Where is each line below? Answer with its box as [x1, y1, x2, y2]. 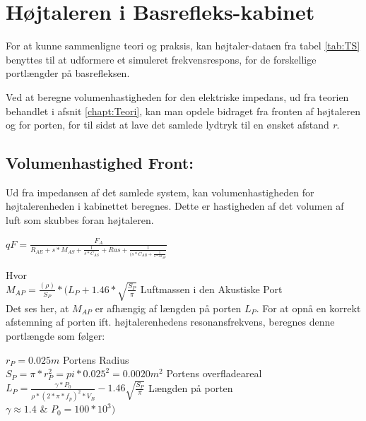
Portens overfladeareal [166, 366, 262, 381]
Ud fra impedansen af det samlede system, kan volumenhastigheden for [6, 184, 314, 199]
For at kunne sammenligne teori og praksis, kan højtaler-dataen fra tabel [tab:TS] [6, 38, 360, 53]
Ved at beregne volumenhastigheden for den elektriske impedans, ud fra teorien [6, 89, 349, 104]
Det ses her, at [6, 300, 69, 315]
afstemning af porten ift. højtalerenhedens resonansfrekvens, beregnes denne [6, 314, 335, 329]
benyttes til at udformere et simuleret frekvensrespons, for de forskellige [6, 52, 317, 66]
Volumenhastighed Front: [6, 152, 194, 174]
